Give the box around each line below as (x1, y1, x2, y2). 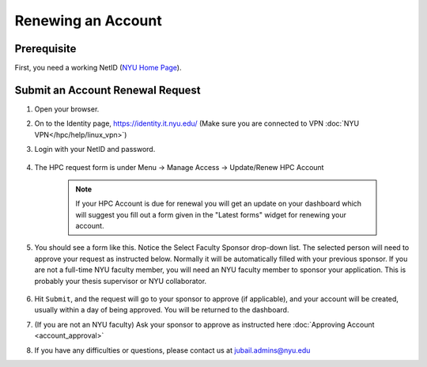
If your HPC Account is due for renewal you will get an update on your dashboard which (75, 199, 362, 209)
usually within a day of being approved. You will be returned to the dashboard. (34, 305, 289, 315)
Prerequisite (14, 42, 77, 55)
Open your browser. (34, 104, 100, 114)
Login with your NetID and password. (34, 145, 156, 154)
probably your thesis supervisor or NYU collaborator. (34, 276, 207, 286)
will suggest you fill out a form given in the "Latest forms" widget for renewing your (75, 210, 347, 219)
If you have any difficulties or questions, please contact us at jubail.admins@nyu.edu (34, 345, 311, 355)
